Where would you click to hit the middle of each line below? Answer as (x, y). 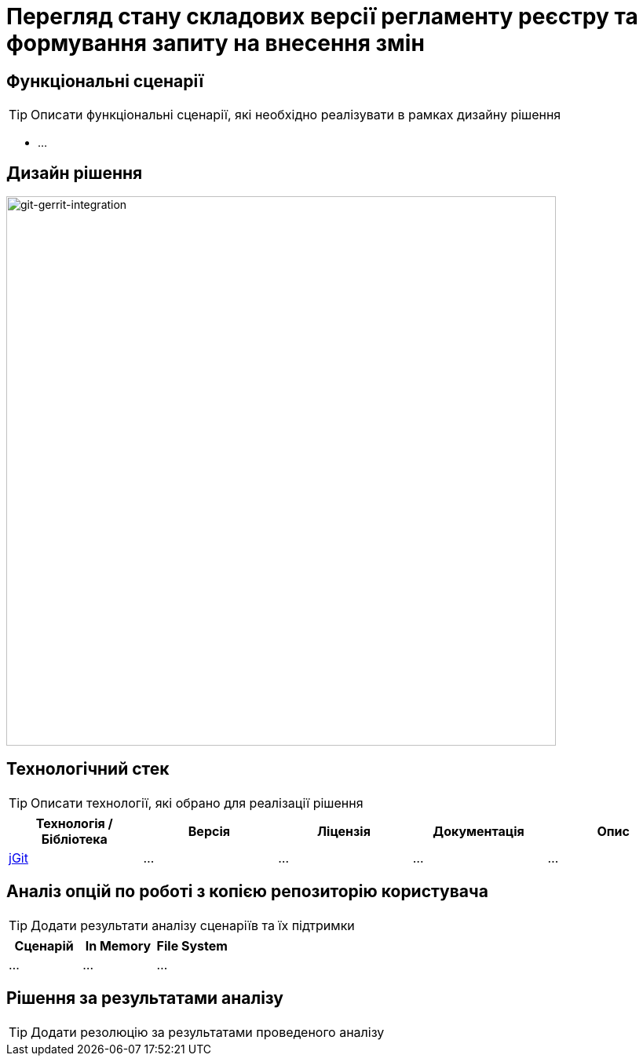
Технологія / (74, 823)
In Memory (118, 945)
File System (192, 945)
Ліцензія (344, 831)
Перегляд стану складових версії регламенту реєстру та (322, 16)
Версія (209, 831)
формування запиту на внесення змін (216, 43)
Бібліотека (74, 839)
